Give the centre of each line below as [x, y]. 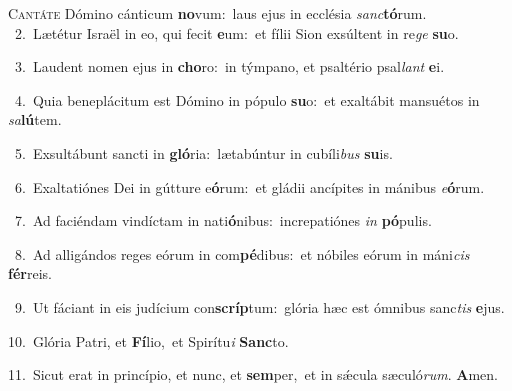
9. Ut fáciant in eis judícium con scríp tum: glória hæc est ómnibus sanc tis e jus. [259, 306]
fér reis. [30, 273]
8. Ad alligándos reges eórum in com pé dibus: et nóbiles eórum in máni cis [242, 253]
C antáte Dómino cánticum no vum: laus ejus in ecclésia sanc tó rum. [217, 13]
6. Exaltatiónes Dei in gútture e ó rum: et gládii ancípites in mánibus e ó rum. [249, 186]
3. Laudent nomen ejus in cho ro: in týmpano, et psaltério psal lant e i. [229, 66]
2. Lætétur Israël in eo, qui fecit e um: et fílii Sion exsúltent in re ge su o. [236, 32]
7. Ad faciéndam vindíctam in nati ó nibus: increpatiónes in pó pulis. [223, 220]
